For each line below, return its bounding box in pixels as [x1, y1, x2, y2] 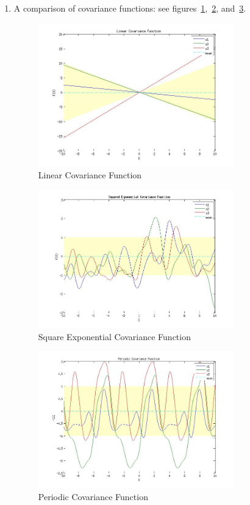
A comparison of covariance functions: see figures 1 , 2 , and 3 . [13, 2, 246, 14]
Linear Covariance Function [38, 168, 142, 181]
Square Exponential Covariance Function [38, 330, 191, 343]
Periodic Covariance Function [38, 490, 148, 503]
